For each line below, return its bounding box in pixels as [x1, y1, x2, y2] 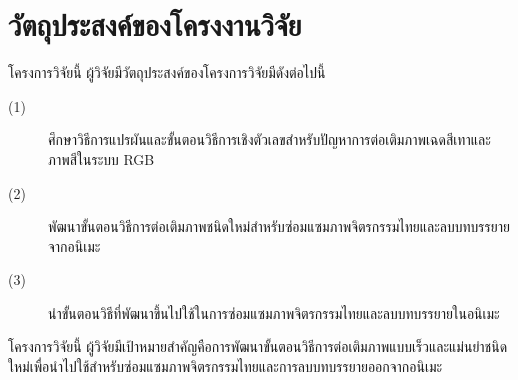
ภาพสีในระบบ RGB [48, 148, 155, 169]
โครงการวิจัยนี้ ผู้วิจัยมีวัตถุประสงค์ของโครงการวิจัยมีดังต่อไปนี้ [8, 62, 326, 83]
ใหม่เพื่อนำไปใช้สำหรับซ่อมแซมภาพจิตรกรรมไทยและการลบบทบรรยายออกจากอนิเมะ [8, 356, 443, 377]
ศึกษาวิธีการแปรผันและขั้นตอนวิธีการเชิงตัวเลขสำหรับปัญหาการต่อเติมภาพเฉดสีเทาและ [48, 129, 491, 150]
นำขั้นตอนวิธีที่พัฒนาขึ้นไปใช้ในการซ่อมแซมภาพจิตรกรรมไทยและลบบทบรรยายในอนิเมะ [48, 302, 500, 323]
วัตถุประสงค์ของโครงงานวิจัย [8, 4, 302, 45]
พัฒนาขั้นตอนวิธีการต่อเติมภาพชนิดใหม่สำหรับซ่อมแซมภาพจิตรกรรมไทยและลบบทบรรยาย [48, 216, 510, 237]
